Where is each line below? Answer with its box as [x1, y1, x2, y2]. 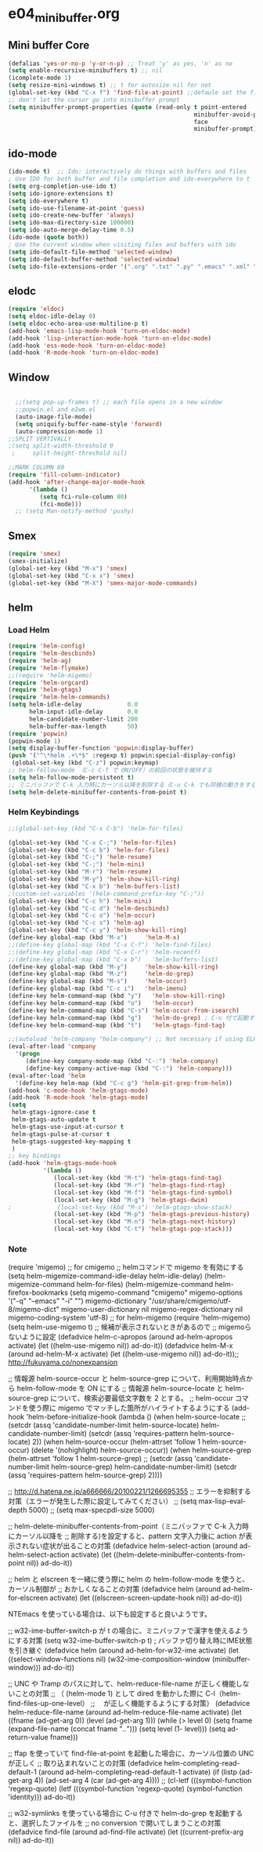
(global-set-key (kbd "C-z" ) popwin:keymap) [11, 759, 159, 767]
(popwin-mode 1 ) [8, 737, 61, 745]
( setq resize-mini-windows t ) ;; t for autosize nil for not [8, 82, 212, 89]
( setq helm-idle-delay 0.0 [8, 700, 139, 709]
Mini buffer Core [8, 38, 90, 52]
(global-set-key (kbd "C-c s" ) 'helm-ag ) [8, 919, 146, 927]
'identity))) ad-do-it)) [8, 1792, 76, 1802]
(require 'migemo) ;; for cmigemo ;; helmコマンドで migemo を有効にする [8, 1262, 244, 1272]
